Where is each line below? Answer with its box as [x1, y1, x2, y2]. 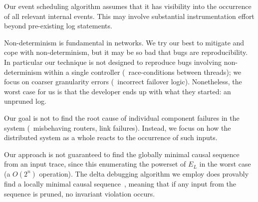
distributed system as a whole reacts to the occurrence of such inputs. [4, 132, 218, 143]
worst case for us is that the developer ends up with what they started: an [4, 86, 231, 96]
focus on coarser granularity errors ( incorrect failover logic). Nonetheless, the [4, 76, 242, 87]
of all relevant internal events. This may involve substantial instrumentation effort [4, 10, 255, 21]
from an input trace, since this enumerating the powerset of [4, 159, 186, 169]
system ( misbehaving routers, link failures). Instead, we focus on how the [4, 122, 231, 133]
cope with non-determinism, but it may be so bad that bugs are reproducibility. [4, 47, 248, 57]
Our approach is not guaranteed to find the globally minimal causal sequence [4, 149, 240, 159]
